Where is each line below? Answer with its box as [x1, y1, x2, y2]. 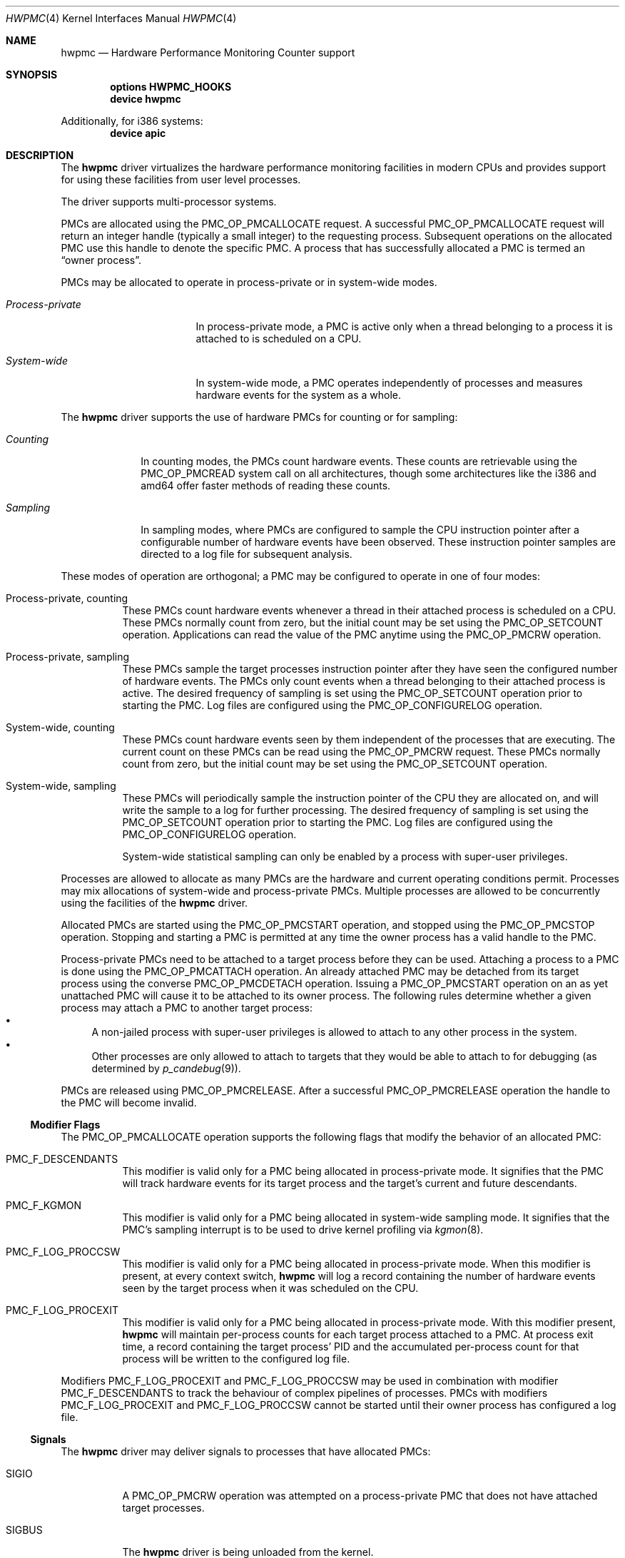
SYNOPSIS [6, 68, 58, 81]
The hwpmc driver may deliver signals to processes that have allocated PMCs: [61, 1445, 431, 1457]
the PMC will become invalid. [61, 1096, 197, 1109]
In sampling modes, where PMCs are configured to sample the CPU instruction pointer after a [141, 524, 579, 536]
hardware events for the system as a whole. [195, 389, 401, 401]
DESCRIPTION [6, 149, 74, 161]
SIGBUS [6, 1524, 43, 1536]
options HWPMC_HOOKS [110, 81, 232, 93]
